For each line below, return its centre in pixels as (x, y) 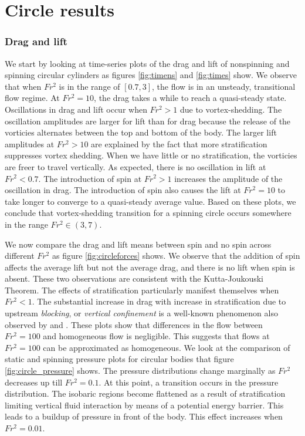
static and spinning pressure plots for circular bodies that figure (119, 359)
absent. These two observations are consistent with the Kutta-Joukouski (134, 278)
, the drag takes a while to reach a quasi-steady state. (190, 98)
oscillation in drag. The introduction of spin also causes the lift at (123, 190)
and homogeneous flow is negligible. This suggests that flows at (156, 336)
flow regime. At (32, 98)
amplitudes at (30, 143)
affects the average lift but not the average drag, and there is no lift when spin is (150, 267)
